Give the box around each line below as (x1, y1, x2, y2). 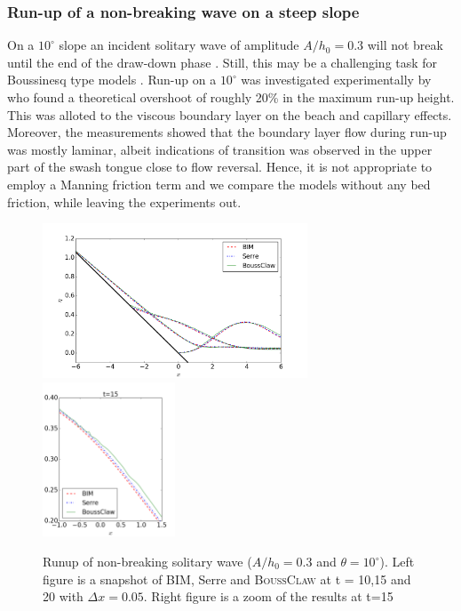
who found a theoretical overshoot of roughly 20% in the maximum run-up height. (7, 88, 455, 106)
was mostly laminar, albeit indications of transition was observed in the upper (7, 140, 433, 158)
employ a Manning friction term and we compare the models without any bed (7, 174, 431, 193)
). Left (379, 552, 415, 571)
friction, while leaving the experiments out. (7, 192, 242, 211)
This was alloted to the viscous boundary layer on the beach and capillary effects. (7, 105, 452, 124)
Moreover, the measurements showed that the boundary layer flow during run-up (7, 123, 447, 141)
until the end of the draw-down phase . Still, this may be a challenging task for (7, 52, 438, 71)
